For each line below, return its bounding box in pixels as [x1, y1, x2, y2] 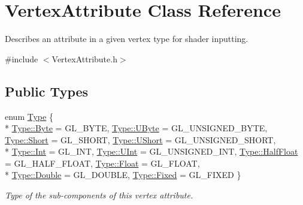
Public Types [5, 82, 89, 100]
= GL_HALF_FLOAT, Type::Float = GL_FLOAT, [5, 156, 200, 169]
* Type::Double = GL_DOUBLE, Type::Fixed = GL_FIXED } [5, 168, 241, 181]
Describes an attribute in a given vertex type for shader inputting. [5, 32, 249, 45]
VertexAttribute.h [51, 52, 117, 65]
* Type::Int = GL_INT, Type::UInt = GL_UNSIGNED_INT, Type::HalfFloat [5, 145, 298, 158]
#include [5, 52, 38, 65]
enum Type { [5, 110, 53, 122]
